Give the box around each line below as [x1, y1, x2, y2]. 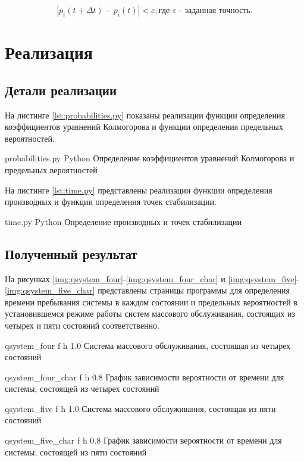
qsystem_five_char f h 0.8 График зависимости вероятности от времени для [5, 434, 282, 447]
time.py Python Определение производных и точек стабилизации [5, 215, 242, 227]
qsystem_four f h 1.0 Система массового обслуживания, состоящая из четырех [5, 339, 291, 351]
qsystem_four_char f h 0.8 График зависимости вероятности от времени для [5, 370, 284, 383]
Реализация [5, 40, 93, 64]
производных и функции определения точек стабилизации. [5, 195, 217, 208]
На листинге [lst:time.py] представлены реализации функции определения [5, 183, 272, 196]
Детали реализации [5, 80, 117, 99]
